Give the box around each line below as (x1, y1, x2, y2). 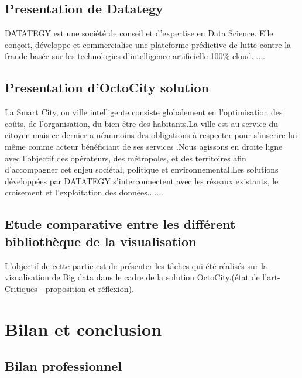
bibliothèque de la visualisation (5, 232, 197, 250)
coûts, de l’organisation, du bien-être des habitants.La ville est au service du (5, 117, 279, 129)
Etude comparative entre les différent (5, 215, 236, 233)
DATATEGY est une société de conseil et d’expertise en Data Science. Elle (5, 27, 273, 39)
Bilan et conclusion (5, 317, 162, 341)
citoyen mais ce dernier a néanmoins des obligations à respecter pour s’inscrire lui (5, 129, 297, 141)
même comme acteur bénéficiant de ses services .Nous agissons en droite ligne (5, 140, 283, 152)
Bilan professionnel (5, 357, 122, 375)
